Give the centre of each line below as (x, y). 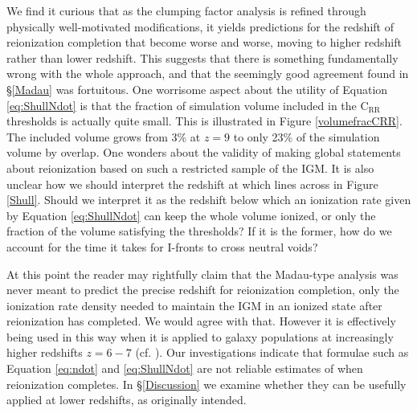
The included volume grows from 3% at (104, 136)
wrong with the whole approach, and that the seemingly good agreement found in (208, 74)
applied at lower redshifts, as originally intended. (127, 400)
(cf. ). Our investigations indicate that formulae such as (272, 352)
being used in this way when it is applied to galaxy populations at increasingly (200, 336)
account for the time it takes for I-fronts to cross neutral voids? (162, 246)
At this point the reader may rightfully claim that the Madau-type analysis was (202, 274)
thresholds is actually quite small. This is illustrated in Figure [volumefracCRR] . (204, 121)
